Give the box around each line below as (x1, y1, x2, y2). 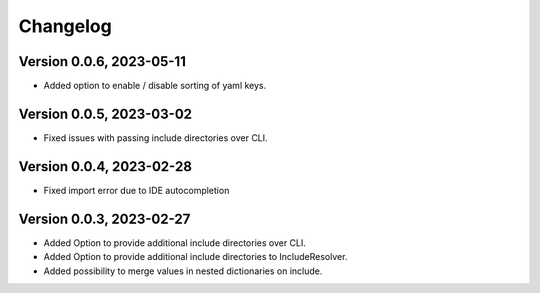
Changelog (18, 15, 112, 37)
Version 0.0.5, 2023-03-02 (18, 105, 193, 122)
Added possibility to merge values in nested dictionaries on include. (43, 265, 323, 277)
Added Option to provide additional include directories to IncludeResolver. (43, 251, 348, 263)
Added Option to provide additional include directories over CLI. (43, 236, 307, 249)
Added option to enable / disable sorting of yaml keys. (43, 80, 267, 92)
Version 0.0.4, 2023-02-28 (18, 158, 192, 175)
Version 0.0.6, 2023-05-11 (18, 53, 187, 70)
